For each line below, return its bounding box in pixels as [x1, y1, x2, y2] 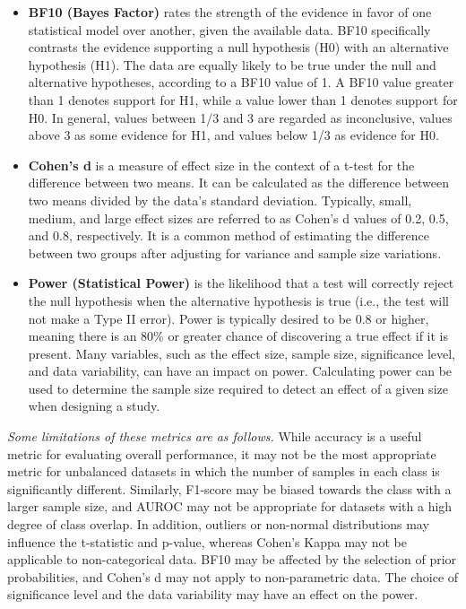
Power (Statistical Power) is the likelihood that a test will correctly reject [28, 274, 454, 292]
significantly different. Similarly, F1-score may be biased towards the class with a [7, 479, 452, 498]
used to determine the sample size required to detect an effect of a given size [28, 378, 448, 397]
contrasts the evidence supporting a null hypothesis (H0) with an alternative [28, 38, 449, 57]
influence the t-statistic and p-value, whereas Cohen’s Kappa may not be [7, 532, 407, 551]
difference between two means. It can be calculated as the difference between [28, 173, 449, 192]
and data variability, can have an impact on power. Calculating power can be [28, 361, 453, 380]
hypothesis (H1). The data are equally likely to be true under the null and [28, 55, 436, 74]
